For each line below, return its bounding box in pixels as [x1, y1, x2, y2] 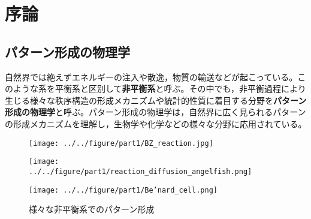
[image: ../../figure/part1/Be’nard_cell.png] [29, 185, 218, 194]
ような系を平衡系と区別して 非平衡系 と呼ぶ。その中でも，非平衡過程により [13, 82, 306, 95]
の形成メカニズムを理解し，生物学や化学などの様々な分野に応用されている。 [5, 117, 307, 130]
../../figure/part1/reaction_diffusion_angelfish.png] [29, 167, 252, 176]
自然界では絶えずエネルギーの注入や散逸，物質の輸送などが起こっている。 [5, 70, 298, 83]
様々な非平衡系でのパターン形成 [29, 203, 155, 215]
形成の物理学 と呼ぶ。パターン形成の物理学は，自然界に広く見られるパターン [5, 106, 306, 118]
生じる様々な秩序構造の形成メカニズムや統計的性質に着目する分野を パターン [5, 94, 307, 106]
